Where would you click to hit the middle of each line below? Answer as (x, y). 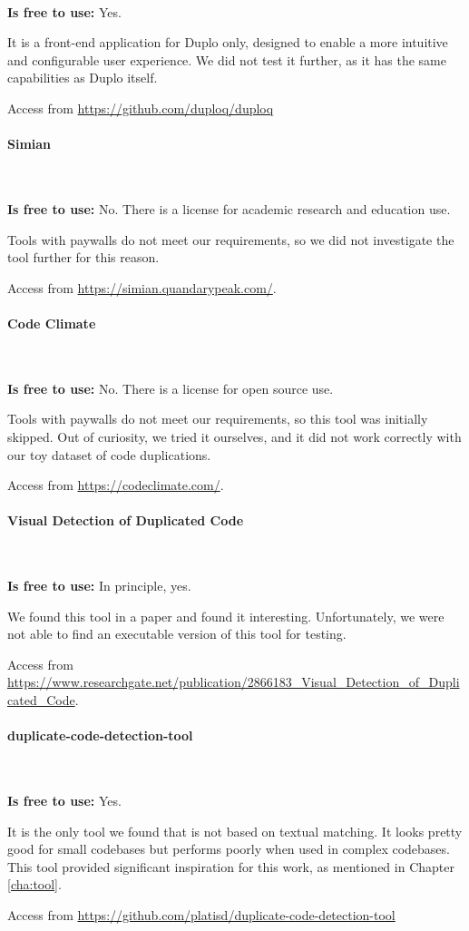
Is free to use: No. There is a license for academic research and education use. (229, 208)
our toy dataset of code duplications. (109, 454)
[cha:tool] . (34, 884)
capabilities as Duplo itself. (83, 78)
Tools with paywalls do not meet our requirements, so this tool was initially (218, 419)
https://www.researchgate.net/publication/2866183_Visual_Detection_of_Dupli (234, 682)
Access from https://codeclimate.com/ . (116, 485)
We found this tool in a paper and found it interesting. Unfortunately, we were (226, 616)
